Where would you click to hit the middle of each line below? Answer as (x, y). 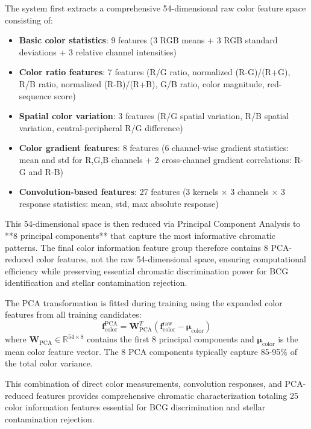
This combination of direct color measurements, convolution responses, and (143, 384)
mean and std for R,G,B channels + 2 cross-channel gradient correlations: (155, 159)
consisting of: (29, 20)
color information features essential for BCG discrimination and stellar (135, 407)
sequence (35, 95)
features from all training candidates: (73, 314)
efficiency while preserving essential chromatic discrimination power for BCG (147, 270)
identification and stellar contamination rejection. (96, 282)
